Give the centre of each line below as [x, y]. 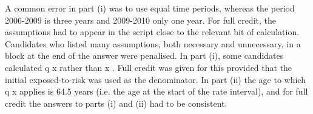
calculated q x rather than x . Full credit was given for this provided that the [149, 67]
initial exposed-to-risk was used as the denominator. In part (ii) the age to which [155, 79]
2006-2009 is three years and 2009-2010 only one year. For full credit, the [140, 20]
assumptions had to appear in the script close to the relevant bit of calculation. [152, 32]
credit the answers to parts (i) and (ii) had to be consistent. [116, 103]
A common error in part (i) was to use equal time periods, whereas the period [150, 8]
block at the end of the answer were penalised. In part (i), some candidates [144, 55]
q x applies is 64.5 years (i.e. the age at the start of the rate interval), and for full [156, 91]
